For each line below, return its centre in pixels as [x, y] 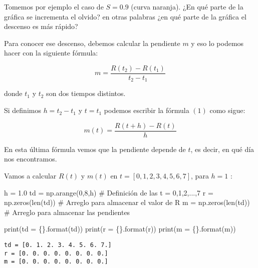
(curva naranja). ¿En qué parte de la [187, 6]
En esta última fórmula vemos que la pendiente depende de [95, 149]
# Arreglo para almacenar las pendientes [67, 212]
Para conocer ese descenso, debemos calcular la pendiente [92, 43]
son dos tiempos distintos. [86, 93]
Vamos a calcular [30, 175]
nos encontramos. [31, 159]
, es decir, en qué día [222, 149]
